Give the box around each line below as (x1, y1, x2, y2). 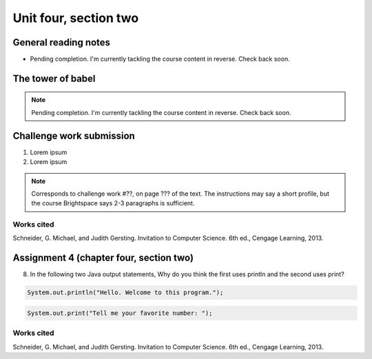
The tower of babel (12, 72, 96, 84)
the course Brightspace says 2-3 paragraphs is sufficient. (31, 199, 195, 207)
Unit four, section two (12, 10, 139, 25)
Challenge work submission (12, 130, 136, 141)
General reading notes (12, 37, 110, 48)
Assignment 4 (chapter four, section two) (12, 252, 194, 264)
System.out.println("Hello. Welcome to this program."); (27, 289, 224, 296)
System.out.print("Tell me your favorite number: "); (27, 309, 213, 317)
